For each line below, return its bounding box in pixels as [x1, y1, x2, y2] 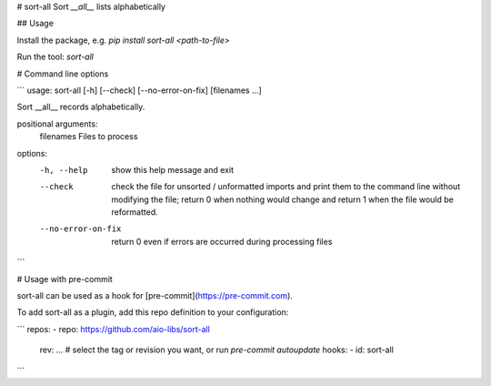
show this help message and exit [111, 164, 234, 175]
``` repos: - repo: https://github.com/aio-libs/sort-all [16, 323, 211, 334]
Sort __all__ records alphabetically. [16, 101, 145, 113]
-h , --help [39, 165, 88, 175]
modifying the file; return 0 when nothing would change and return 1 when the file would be [111, 194, 454, 205]
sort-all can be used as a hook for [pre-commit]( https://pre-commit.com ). [16, 290, 293, 301]
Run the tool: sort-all [16, 51, 95, 63]
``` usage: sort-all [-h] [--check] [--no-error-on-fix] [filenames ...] [16, 85, 263, 96]
